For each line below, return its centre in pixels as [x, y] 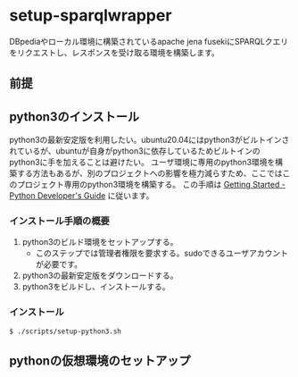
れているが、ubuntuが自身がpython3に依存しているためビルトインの [135, 151]
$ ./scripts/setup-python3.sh [66, 331]
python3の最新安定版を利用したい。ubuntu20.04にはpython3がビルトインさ [149, 140]
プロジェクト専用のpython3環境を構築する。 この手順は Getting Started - [151, 185]
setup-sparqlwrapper [91, 16]
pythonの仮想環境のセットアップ [100, 361]
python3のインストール [74, 117]
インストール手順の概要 [59, 222]
